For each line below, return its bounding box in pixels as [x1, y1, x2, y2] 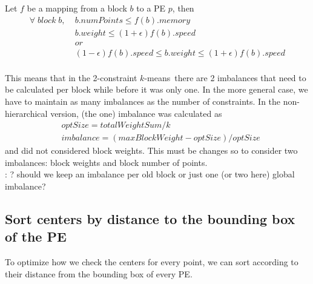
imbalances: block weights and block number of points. [5, 156, 208, 168]
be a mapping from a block [27, 2, 127, 14]
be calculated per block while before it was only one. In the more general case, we [5, 83, 308, 96]
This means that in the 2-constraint [5, 71, 137, 84]
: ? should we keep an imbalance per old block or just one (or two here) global [5, 168, 295, 180]
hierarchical [5, 107, 48, 119]
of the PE [5, 227, 67, 246]
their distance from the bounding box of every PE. [5, 267, 193, 280]
